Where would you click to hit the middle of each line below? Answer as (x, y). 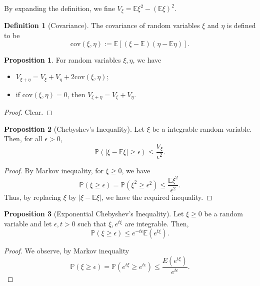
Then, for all (23, 138)
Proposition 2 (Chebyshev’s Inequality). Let (74, 128)
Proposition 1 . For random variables (62, 59)
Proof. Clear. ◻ (28, 112)
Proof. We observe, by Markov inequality (67, 251)
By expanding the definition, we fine (59, 8)
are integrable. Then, (157, 223)
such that (92, 223)
